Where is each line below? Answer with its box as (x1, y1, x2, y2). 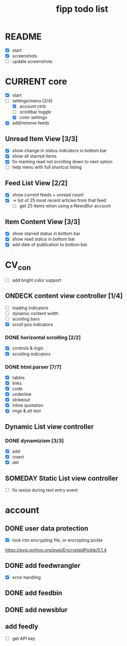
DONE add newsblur (5, 606, 68, 614)
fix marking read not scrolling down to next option (12, 159, 113, 165)
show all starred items (12, 153, 57, 159)
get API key (12, 635, 36, 641)
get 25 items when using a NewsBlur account (19, 203, 111, 209)
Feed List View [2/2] (5, 178, 67, 187)
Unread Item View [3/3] (5, 134, 78, 143)
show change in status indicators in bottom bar (12, 147, 107, 153)
